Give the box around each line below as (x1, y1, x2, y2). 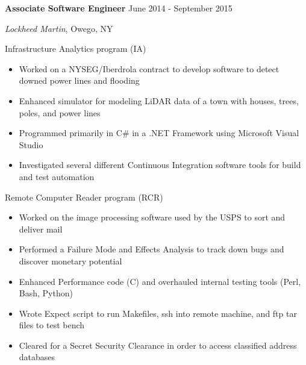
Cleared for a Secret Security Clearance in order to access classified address (19, 338, 297, 351)
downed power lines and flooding (19, 74, 140, 87)
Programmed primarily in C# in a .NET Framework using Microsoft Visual (19, 126, 299, 139)
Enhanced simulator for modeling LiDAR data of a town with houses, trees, (19, 94, 299, 107)
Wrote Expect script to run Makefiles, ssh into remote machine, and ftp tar (19, 307, 297, 319)
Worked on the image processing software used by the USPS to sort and (19, 211, 286, 223)
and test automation (19, 170, 95, 182)
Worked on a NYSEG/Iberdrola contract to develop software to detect (19, 62, 279, 75)
